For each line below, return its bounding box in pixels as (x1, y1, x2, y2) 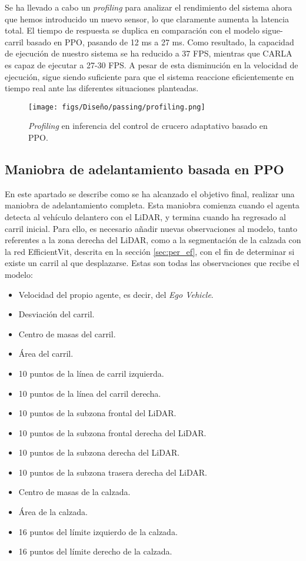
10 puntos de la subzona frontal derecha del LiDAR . (18, 426, 207, 439)
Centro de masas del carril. (18, 327, 116, 340)
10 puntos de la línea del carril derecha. (18, 387, 161, 399)
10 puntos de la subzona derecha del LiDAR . (18, 446, 180, 459)
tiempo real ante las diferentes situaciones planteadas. (5, 82, 199, 94)
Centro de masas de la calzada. (18, 486, 131, 498)
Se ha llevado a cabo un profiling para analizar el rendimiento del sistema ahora (5, 1, 292, 13)
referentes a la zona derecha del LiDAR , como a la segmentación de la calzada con (5, 234, 301, 246)
